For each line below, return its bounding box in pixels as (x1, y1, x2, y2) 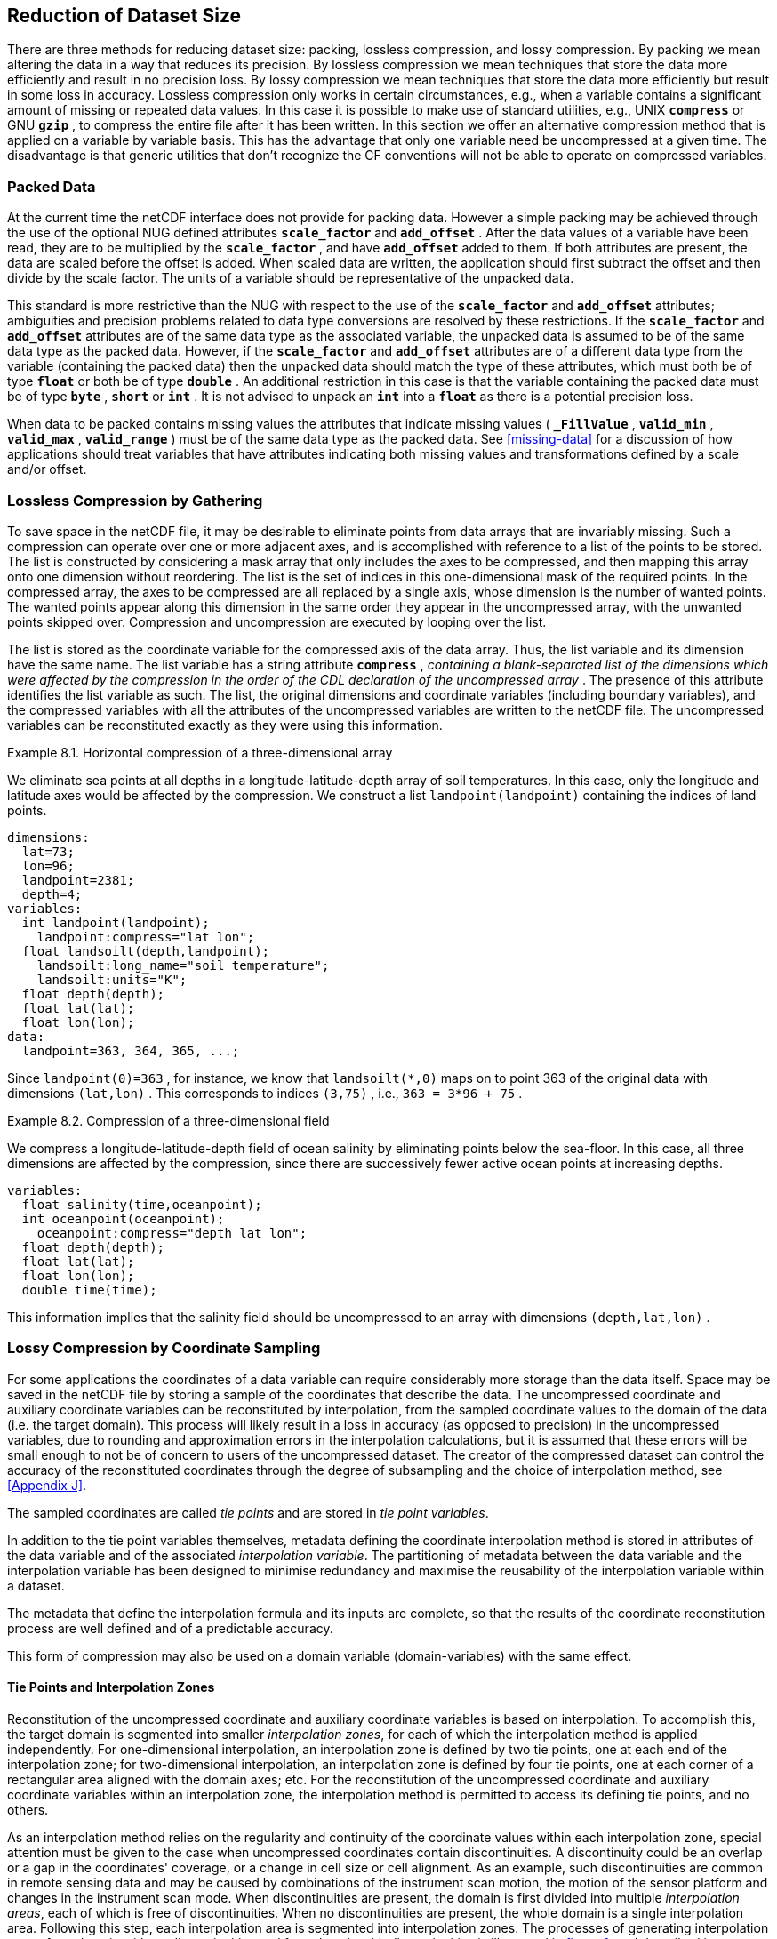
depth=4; (21, 886, 83, 901)
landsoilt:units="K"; (36, 972, 188, 987)
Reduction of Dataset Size (7, 4, 242, 27)
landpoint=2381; (21, 872, 135, 887)
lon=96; (21, 858, 75, 873)
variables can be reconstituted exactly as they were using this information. (7, 717, 443, 733)
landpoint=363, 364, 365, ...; (21, 1043, 240, 1058)
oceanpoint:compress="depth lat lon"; (36, 1225, 308, 1240)
